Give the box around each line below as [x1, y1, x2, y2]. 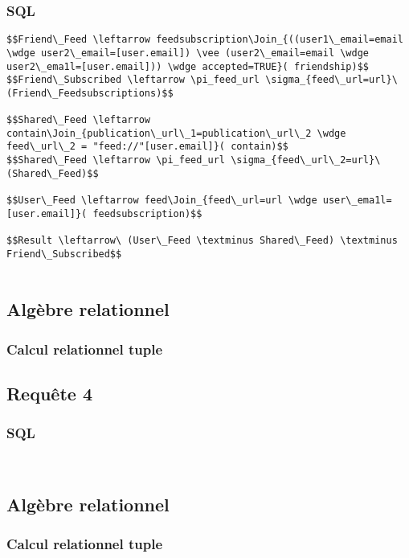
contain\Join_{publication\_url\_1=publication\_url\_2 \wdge [6, 127, 346, 139]
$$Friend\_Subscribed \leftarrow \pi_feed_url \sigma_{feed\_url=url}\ [6, 74, 398, 86]
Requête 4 [6, 381, 92, 406]
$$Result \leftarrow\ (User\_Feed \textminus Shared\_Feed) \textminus [6, 235, 398, 247]
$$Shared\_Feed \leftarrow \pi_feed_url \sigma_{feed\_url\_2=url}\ [6, 154, 381, 166]
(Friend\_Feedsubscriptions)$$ [6, 87, 174, 99]
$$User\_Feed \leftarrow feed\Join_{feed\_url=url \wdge [6, 195, 317, 207]
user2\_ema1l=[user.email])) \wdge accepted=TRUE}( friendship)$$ [6, 60, 370, 72]
